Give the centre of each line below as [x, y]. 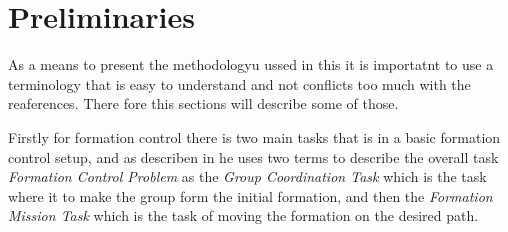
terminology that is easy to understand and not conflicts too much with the [239, 83]
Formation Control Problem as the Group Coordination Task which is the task [247, 176]
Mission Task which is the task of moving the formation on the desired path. [243, 215]
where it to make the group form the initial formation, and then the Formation [250, 195]
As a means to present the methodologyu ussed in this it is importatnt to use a [251, 64]
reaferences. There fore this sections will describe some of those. [203, 103]
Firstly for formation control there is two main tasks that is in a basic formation [254, 136]
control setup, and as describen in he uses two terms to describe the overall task [253, 156]
